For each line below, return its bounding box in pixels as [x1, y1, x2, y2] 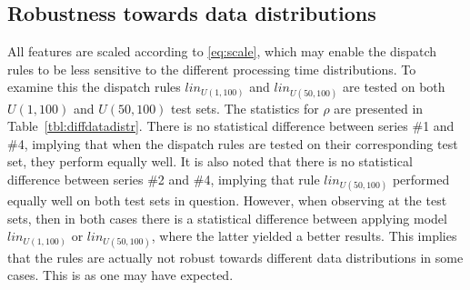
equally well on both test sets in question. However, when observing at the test [7, 191, 447, 210]
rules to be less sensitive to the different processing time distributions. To [7, 59, 416, 78]
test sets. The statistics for [171, 98, 319, 117]
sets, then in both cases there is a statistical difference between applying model [7, 208, 447, 227]
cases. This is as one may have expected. [7, 265, 234, 285]
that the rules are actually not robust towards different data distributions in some [7, 247, 464, 266]
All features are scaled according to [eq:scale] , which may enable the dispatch [7, 42, 437, 61]
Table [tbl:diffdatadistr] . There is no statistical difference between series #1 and [7, 116, 455, 135]
